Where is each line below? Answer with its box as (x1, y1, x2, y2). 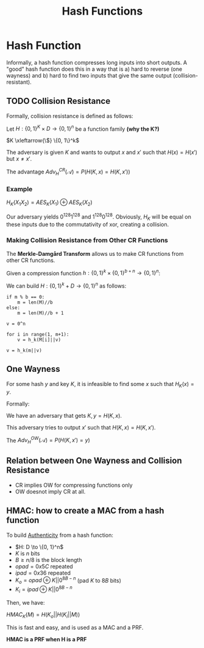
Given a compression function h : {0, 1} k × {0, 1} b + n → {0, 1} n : (6, 268, 161, 277)
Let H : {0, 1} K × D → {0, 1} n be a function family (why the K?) (6, 124, 160, 133)
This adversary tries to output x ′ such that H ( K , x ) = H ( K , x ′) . (6, 423, 157, 431)
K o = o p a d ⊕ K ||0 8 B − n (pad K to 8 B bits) (15, 575, 122, 586)
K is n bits (15, 550, 40, 557)
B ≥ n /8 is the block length (15, 556, 82, 563)
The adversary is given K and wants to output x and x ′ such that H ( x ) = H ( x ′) (6, 148, 198, 156)
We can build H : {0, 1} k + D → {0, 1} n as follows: (6, 281, 127, 289)
